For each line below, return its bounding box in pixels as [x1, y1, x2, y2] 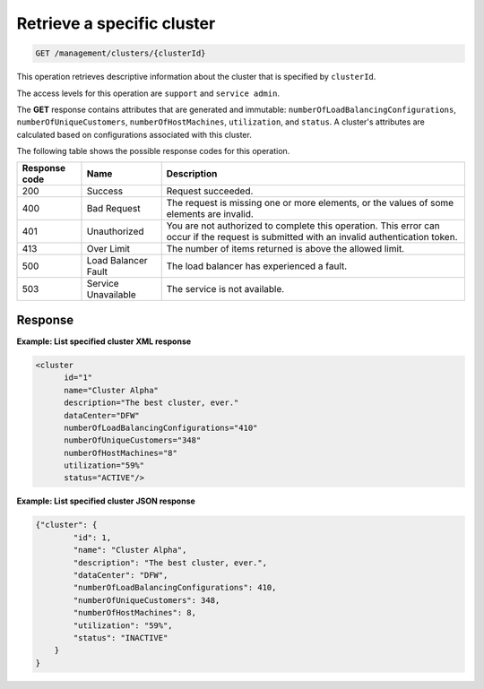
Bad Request [86, 202, 141, 215]
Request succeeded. [166, 185, 254, 197]
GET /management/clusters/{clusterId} [35, 48, 206, 58]
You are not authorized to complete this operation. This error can [166, 220, 440, 232]
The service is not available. [166, 283, 285, 296]
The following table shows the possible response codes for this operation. [16, 146, 290, 157]
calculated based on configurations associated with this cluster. [16, 129, 253, 140]
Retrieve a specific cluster [16, 13, 216, 33]
